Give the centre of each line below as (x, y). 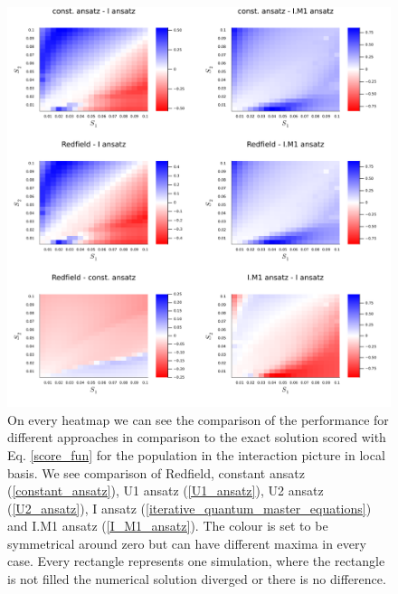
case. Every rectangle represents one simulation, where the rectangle (196, 561)
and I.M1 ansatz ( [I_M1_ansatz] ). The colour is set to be (168, 526)
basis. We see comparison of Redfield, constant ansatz (156, 472)
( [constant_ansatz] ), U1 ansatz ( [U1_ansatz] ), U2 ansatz (166, 490)
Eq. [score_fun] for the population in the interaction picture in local (196, 454)
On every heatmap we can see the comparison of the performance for (198, 419)
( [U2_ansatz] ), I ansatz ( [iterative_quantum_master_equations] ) (190, 508)
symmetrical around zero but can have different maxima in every (187, 543)
